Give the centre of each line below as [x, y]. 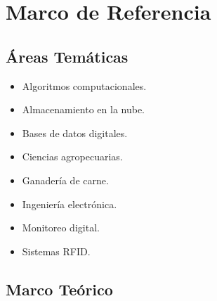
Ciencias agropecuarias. [72, 156]
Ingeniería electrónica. [70, 204]
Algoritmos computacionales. [84, 85]
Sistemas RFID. [56, 251]
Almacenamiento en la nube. [84, 109]
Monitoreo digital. [61, 228]
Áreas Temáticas [67, 56]
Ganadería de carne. [65, 180]
